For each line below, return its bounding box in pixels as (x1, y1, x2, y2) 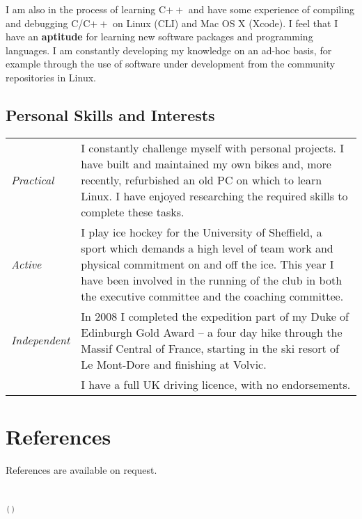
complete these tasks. (81, 203, 184, 220)
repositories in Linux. (6, 70, 96, 84)
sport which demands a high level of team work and (81, 239, 333, 256)
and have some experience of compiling (188, 2, 354, 16)
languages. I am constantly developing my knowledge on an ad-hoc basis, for (6, 42, 332, 57)
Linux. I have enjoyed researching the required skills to (81, 187, 348, 204)
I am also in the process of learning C (6, 2, 166, 16)
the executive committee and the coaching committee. (81, 287, 344, 304)
